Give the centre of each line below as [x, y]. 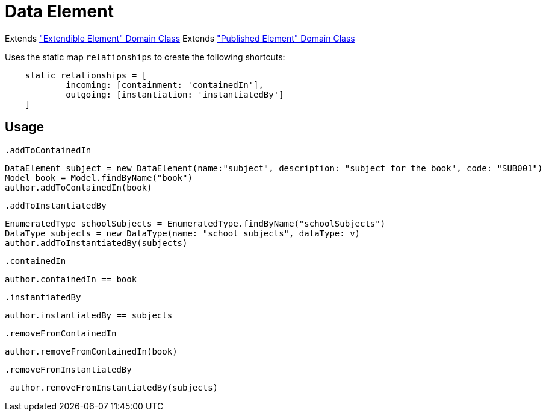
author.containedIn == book [71, 279]
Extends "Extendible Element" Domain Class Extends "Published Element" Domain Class [180, 38]
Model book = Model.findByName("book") [99, 178]
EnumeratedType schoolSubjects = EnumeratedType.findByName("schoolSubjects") [195, 223]
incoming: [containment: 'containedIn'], [165, 85]
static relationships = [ [86, 75]
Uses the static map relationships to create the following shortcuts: [145, 57]
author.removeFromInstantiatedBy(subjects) [114, 387]
